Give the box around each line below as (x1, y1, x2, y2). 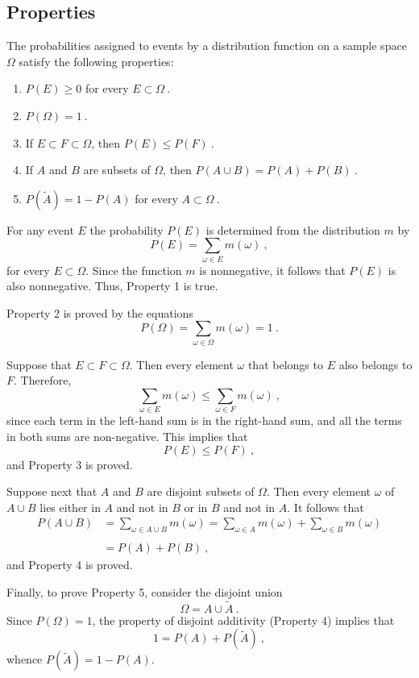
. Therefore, (14, 372, 72, 389)
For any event (6, 221, 74, 238)
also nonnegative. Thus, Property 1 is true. (6, 277, 218, 294)
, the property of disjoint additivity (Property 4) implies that (92, 611, 395, 628)
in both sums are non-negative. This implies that (6, 427, 248, 444)
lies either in (39, 498, 101, 515)
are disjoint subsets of (147, 483, 255, 500)
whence (6, 651, 43, 668)
